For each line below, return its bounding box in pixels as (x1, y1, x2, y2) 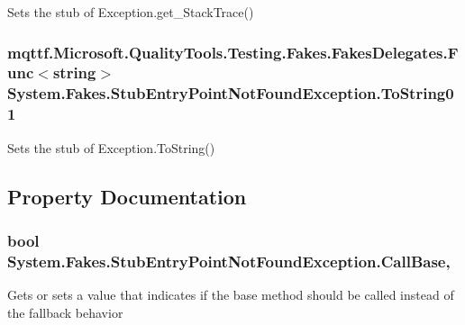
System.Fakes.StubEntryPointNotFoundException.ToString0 (7, 82, 454, 104)
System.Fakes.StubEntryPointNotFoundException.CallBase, (7, 249, 451, 272)
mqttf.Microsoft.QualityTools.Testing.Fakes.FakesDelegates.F (7, 41, 459, 63)
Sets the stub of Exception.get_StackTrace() (7, 3, 254, 21)
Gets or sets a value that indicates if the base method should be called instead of (7, 285, 454, 304)
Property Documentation (7, 182, 247, 210)
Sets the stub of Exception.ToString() (7, 138, 215, 157)
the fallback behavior (7, 302, 123, 321)
